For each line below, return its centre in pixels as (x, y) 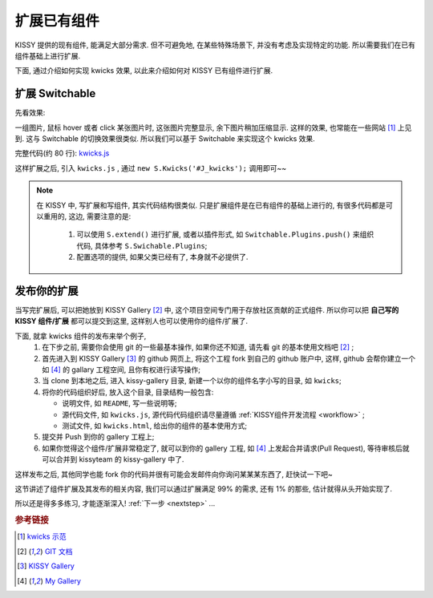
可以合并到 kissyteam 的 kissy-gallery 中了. (113, 459)
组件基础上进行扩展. (48, 55)
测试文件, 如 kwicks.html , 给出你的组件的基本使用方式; (155, 426)
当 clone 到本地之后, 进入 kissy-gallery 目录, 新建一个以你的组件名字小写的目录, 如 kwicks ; (192, 381)
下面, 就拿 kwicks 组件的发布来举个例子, (81, 336)
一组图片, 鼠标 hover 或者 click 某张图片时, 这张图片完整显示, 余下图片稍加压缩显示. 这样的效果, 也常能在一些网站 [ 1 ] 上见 (213, 127)
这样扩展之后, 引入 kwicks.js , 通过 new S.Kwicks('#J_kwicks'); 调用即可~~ (151, 168)
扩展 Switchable (55, 93)
